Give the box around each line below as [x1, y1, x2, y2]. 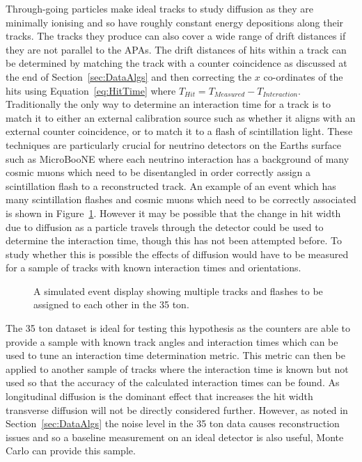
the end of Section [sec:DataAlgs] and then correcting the [6, 69, 252, 83]
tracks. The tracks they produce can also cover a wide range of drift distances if [6, 29, 346, 43]
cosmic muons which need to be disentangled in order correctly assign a [6, 165, 311, 180]
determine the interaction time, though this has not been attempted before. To [6, 233, 342, 248]
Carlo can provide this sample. [6, 443, 136, 458]
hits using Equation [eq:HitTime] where [6, 83, 176, 97]
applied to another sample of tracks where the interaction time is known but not [6, 361, 349, 376]
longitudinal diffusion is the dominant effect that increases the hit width [6, 389, 313, 404]
